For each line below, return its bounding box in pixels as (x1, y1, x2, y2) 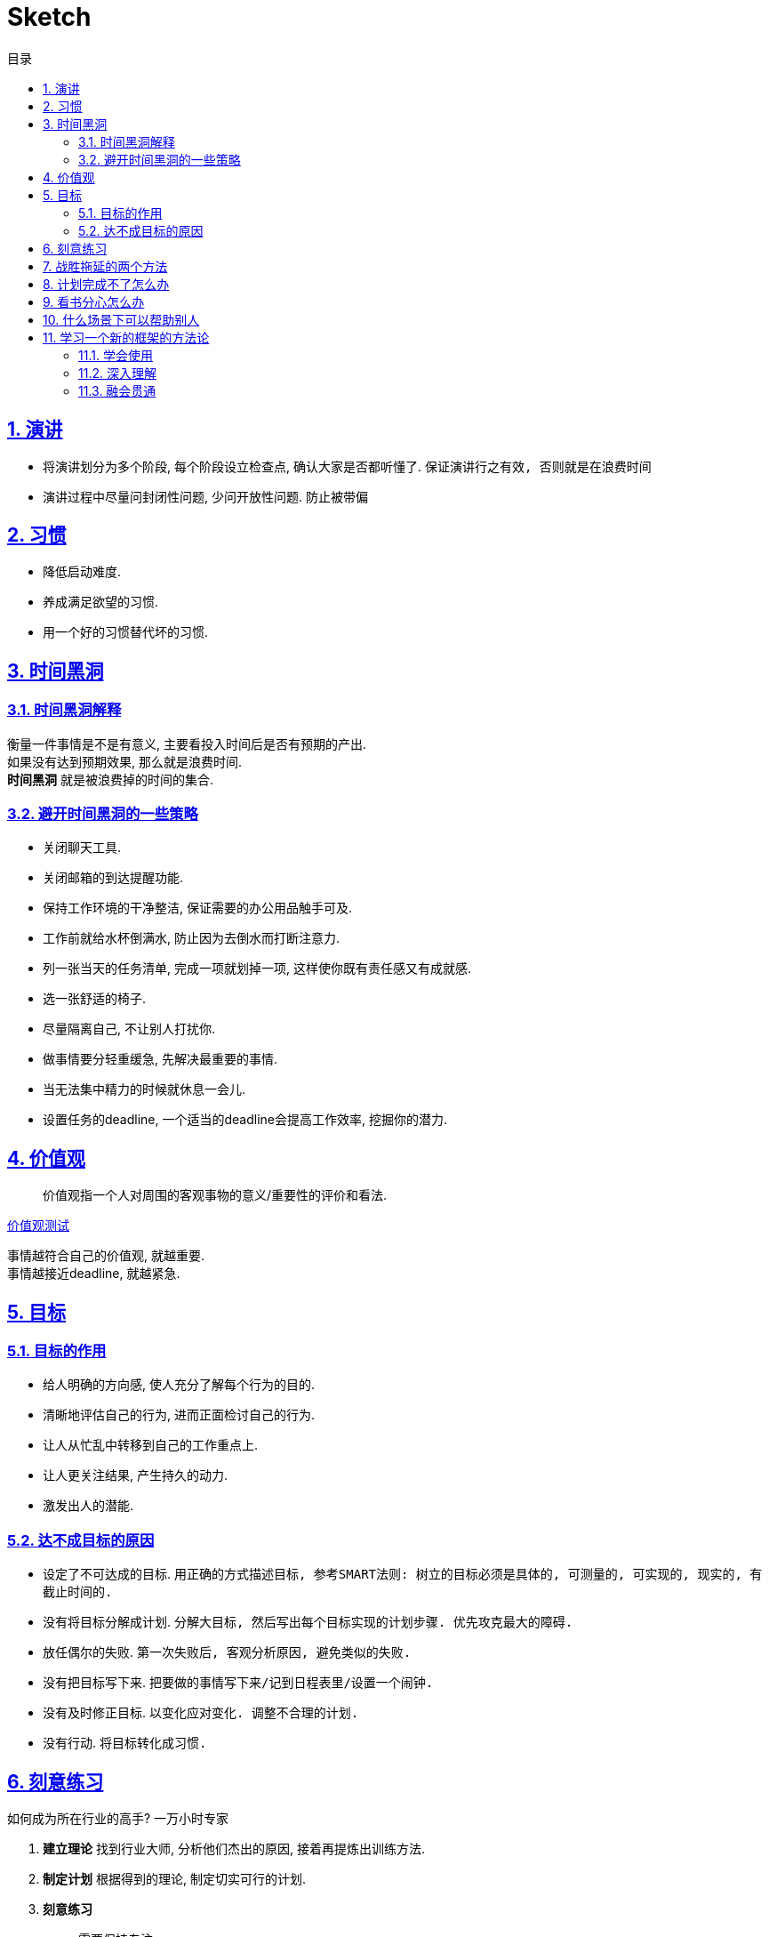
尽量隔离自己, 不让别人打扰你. (43, 1021, 216, 1037)
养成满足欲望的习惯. (43, 594, 159, 610)
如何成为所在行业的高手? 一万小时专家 (7, 1811, 229, 1827)
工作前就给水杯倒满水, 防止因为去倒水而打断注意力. (43, 930, 340, 946)
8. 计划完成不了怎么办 (43, 276, 170, 292)
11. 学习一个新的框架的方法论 (43, 329, 210, 345)
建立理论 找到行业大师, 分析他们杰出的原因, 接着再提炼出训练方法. (43, 1841, 425, 1857)
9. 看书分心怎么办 (43, 293, 145, 309)
